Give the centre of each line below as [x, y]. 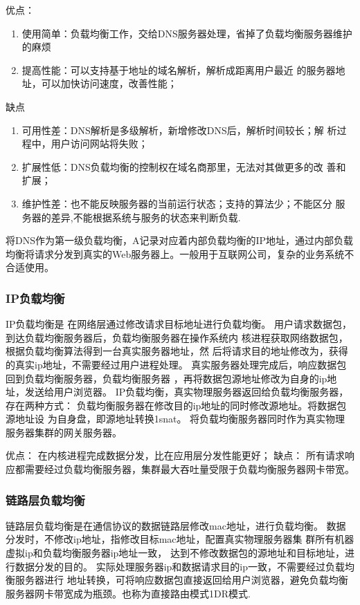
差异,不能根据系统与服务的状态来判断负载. [146, 217]
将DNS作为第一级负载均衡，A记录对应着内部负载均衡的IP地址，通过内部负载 [180, 240]
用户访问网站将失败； [99, 143]
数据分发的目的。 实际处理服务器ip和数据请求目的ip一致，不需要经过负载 [180, 566]
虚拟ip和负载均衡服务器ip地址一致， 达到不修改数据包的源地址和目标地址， [175, 553]
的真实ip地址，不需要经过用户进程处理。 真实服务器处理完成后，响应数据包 [176, 364]
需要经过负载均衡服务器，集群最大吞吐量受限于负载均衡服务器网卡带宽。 [189, 469]
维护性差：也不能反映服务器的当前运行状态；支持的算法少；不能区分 [177, 203]
